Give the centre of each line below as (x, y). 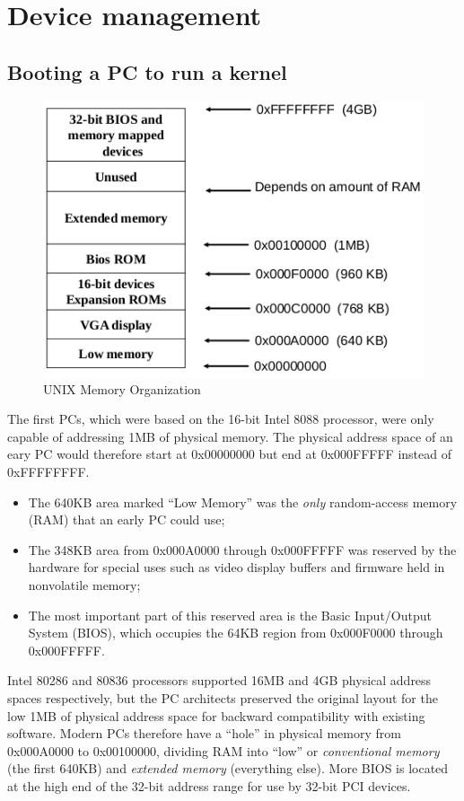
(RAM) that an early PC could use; (127, 519)
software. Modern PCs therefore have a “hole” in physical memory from (204, 733)
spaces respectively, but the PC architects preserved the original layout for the (223, 698)
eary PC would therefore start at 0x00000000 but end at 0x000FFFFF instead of (229, 454)
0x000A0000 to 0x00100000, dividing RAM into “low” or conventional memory (223, 750)
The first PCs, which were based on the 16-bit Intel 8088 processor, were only (221, 419)
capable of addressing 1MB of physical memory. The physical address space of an (230, 436)
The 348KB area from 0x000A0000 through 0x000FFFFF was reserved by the (242, 549)
